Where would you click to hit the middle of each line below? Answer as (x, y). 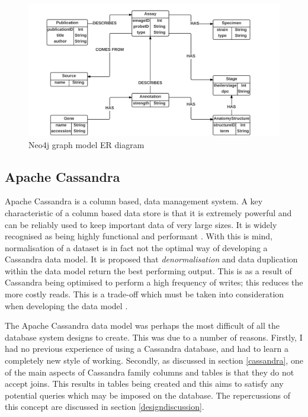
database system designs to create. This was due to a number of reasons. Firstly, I (154, 337)
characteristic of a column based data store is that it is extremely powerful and (148, 212)
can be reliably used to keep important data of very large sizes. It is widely (141, 224)
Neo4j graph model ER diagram (86, 144)
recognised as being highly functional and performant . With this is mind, (139, 236)
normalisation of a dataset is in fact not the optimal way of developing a (136, 247)
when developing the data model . (66, 305)
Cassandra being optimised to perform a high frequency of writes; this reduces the (154, 282)
